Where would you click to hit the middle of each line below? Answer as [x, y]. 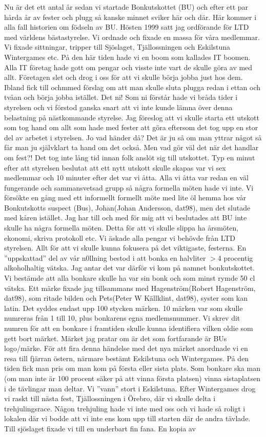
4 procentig [235, 257]
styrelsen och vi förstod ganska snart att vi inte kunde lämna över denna [118, 107]
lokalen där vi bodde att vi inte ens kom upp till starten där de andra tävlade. [127, 418]
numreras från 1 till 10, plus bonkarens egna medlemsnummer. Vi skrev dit [122, 318]
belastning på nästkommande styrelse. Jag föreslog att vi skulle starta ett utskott [132, 117]
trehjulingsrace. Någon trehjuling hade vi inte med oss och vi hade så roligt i [125, 408]
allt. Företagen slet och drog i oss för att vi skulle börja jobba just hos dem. [124, 77]
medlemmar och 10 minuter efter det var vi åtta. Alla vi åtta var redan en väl [126, 178]
